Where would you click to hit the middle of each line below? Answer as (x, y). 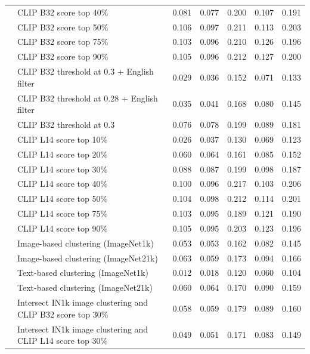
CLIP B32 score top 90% (63, 56)
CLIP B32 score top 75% (63, 41)
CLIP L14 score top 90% (63, 228)
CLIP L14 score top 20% (63, 154)
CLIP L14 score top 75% (63, 213)
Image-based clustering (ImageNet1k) (86, 243)
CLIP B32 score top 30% (63, 314)
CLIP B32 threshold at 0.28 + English (88, 98)
